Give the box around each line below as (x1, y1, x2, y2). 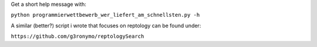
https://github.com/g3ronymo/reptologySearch (11, 33, 144, 40)
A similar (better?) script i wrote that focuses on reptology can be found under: (11, 22, 201, 29)
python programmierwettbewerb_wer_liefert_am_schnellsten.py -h (11, 12, 200, 19)
